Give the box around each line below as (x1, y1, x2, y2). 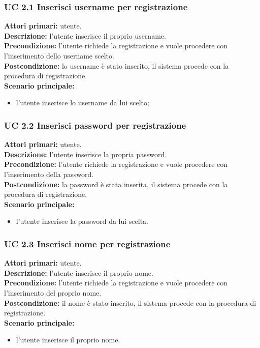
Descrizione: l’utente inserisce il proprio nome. (4, 267, 153, 278)
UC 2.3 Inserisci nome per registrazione (4, 237, 171, 250)
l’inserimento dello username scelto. (4, 50, 114, 61)
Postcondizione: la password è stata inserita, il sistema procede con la (4, 179, 228, 189)
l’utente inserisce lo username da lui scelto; (16, 97, 149, 108)
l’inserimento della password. (4, 168, 94, 179)
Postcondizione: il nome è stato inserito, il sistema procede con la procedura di (4, 297, 256, 308)
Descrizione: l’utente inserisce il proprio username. (4, 30, 166, 41)
